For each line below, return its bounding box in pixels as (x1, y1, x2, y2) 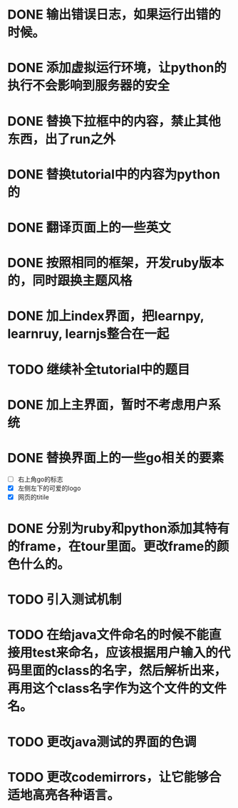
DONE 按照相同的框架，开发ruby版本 (7, 255, 224, 271)
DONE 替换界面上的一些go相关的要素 (7, 449, 224, 466)
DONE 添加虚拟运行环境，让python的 (7, 60, 227, 76)
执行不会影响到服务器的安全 (7, 78, 170, 94)
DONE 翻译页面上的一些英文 (7, 219, 171, 236)
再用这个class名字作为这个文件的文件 (7, 680, 227, 697)
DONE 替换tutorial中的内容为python (7, 166, 221, 182)
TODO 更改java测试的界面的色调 (7, 734, 197, 750)
